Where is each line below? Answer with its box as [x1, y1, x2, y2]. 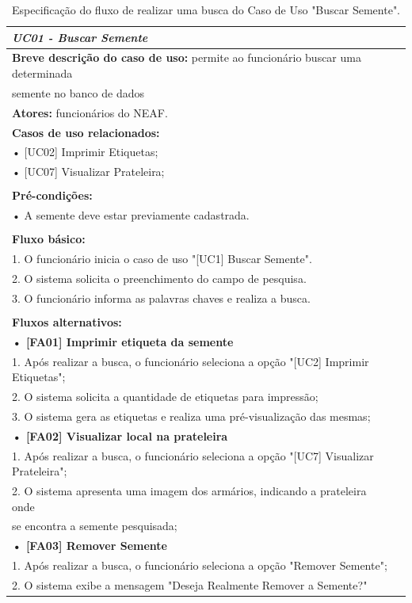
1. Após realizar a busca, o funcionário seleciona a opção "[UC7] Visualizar [12, 447, 374, 464]
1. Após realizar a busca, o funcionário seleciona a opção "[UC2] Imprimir [12, 353, 369, 369]
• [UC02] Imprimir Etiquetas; [12, 143, 158, 160]
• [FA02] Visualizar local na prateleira [12, 427, 228, 444]
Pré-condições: [12, 187, 93, 204]
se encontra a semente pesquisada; [12, 517, 177, 534]
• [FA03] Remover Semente [12, 537, 167, 554]
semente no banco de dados [12, 84, 144, 101]
